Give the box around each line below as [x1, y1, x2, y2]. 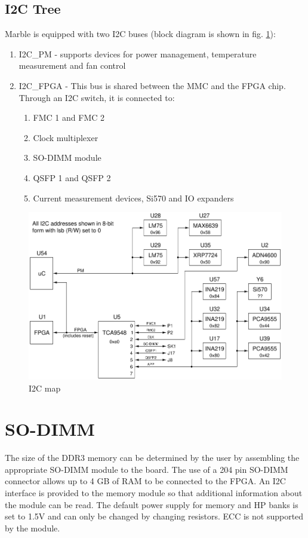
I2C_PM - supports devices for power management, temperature [19, 47, 257, 60]
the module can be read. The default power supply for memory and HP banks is [5, 498, 298, 511]
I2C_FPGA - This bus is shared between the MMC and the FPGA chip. [19, 79, 286, 91]
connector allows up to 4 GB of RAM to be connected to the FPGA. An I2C [5, 475, 286, 487]
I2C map [29, 381, 61, 394]
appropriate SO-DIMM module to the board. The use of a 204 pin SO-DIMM [5, 463, 288, 475]
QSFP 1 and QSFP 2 [33, 171, 111, 184]
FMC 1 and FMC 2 [33, 111, 104, 124]
